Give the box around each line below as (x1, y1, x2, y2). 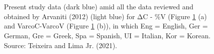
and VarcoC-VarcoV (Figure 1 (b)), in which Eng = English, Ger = (4, 21, 208, 31)
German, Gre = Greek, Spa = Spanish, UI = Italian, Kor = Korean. (4, 30, 211, 40)
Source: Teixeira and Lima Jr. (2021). (4, 40, 117, 50)
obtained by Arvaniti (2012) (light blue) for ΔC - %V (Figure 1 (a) (4, 11, 207, 21)
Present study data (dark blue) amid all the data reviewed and (4, 1, 194, 12)
